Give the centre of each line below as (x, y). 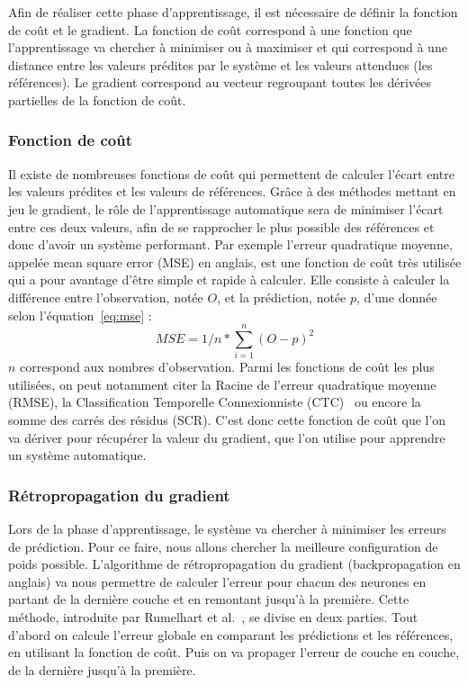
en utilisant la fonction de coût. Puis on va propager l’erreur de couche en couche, (234, 652)
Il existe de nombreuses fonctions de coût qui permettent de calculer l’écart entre (231, 173)
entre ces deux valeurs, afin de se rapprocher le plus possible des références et (221, 226)
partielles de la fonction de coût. (97, 99)
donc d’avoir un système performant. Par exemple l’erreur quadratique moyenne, (230, 244)
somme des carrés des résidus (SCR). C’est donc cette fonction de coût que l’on (227, 420)
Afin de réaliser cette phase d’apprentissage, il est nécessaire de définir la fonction (233, 12)
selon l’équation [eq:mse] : (80, 315)
